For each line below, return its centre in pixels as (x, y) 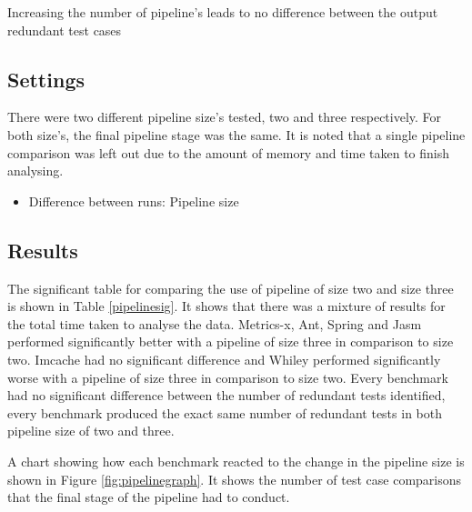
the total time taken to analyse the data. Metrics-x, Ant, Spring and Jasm (215, 323)
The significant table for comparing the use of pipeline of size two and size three (231, 288)
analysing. (35, 171)
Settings (46, 79)
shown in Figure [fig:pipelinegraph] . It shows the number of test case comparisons (235, 479)
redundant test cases (65, 30)
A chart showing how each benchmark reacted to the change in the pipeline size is (236, 461)
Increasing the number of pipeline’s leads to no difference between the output (223, 12)
